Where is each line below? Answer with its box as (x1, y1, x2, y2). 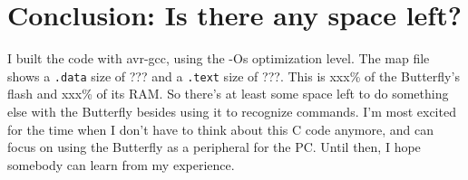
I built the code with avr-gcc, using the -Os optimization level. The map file (7, 49, 430, 68)
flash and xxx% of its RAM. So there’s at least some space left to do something (7, 84, 449, 103)
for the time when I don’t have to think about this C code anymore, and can (7, 119, 434, 138)
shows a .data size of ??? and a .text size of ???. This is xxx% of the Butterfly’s (7, 66, 460, 85)
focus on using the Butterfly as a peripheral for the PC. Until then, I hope (7, 137, 421, 156)
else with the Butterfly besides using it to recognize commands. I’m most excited (7, 101, 456, 120)
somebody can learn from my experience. (7, 155, 235, 174)
